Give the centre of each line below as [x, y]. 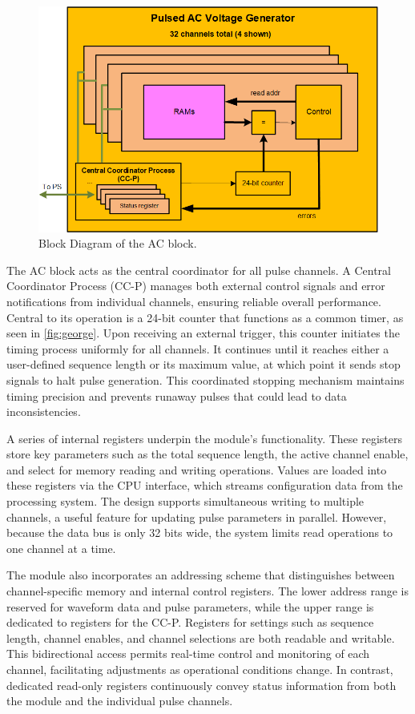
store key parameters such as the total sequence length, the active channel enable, [207, 454]
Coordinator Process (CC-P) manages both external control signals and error [196, 286]
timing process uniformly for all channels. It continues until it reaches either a [198, 348]
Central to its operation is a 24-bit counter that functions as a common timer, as [205, 317]
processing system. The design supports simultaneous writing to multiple [185, 501]
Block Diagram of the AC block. [118, 243]
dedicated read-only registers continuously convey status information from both [201, 685]
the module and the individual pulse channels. [120, 701]
